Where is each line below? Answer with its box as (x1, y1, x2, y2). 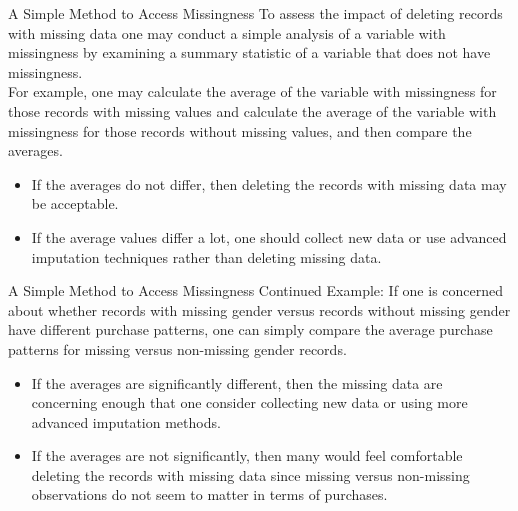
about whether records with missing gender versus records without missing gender (8, 299, 511, 320)
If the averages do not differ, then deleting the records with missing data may (31, 173, 507, 194)
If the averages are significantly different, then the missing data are (31, 372, 443, 393)
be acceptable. (31, 193, 119, 214)
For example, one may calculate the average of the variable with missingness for (8, 81, 497, 102)
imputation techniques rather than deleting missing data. (31, 246, 382, 267)
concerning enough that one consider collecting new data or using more (31, 392, 468, 413)
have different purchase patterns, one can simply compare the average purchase (8, 319, 493, 340)
